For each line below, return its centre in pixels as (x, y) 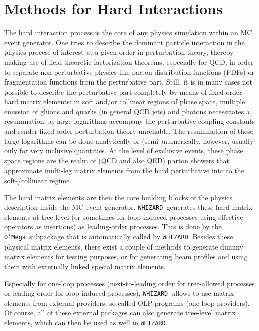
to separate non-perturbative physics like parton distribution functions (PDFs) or (129, 72)
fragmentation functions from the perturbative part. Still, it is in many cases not (128, 82)
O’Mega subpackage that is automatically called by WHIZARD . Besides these (119, 237)
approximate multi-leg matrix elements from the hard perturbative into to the (124, 170)
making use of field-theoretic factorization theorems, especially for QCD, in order (129, 62)
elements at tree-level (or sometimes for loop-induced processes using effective (124, 217)
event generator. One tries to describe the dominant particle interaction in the (124, 42)
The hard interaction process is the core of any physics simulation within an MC (128, 32)
